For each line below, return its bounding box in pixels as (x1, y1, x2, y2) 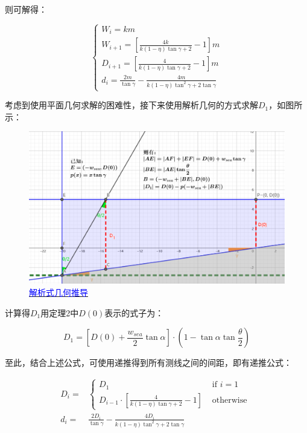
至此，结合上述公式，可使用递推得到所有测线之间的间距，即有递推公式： (5, 356, 292, 369)
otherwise (212, 396, 247, 405)
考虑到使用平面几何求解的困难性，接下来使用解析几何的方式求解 (5, 99, 258, 111)
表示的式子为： (104, 306, 164, 319)
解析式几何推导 (29, 286, 88, 299)
